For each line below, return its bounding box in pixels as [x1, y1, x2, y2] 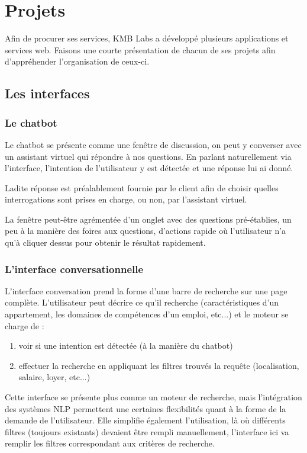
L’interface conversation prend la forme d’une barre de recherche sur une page [5, 284, 287, 297]
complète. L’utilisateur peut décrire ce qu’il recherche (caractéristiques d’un [5, 296, 279, 309]
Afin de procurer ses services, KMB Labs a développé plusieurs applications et [5, 32, 289, 44]
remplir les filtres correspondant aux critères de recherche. [5, 437, 215, 449]
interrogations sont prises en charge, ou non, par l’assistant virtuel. [5, 193, 247, 205]
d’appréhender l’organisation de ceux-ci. [5, 55, 150, 68]
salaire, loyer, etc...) [18, 371, 91, 383]
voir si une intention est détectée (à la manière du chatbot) [18, 339, 233, 352]
